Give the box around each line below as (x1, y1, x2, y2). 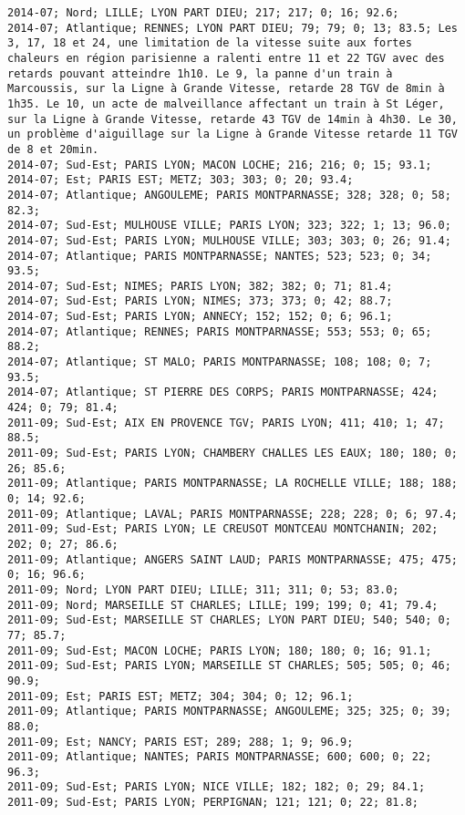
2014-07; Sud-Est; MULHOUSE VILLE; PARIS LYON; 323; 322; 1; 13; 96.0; (7, 219, 451, 232)
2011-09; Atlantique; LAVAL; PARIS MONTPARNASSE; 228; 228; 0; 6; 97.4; (7, 507, 458, 521)
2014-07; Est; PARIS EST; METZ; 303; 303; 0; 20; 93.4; (7, 173, 354, 187)
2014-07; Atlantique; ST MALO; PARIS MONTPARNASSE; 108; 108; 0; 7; (7, 356, 432, 369)
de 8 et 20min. (7, 142, 99, 156)
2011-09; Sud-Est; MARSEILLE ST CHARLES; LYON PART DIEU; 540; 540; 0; (7, 614, 451, 627)
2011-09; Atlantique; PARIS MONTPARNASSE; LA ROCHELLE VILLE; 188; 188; (7, 477, 458, 490)
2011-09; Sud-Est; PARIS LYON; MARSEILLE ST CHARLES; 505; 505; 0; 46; (7, 659, 451, 673)
